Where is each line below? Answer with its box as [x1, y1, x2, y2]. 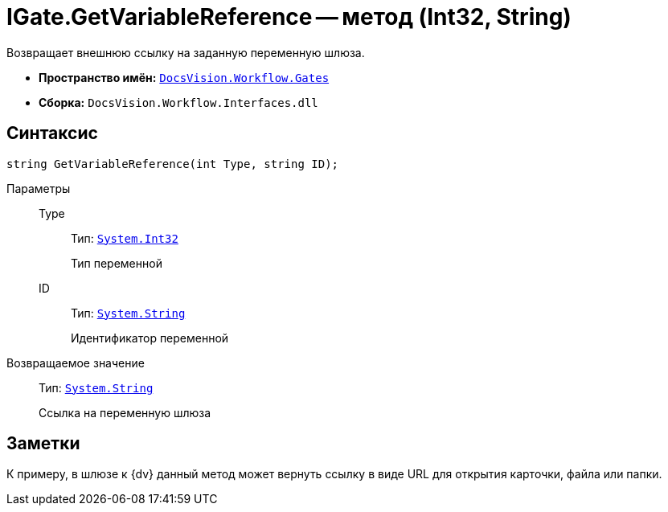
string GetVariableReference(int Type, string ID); [6, 157, 339, 170]
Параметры [6, 181, 71, 195]
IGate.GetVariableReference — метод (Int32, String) [6, 3, 572, 31]
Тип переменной [71, 256, 162, 270]
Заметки [6, 433, 80, 454]
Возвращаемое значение [6, 355, 145, 370]
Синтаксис [6, 123, 98, 144]
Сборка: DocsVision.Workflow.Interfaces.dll [39, 95, 318, 109]
